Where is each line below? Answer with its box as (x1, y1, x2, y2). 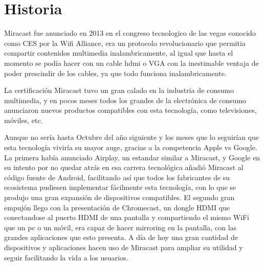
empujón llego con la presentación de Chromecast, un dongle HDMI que (4, 202, 230, 212)
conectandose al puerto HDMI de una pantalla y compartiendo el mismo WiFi (4, 212, 249, 223)
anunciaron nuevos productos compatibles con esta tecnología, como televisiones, (4, 105, 257, 115)
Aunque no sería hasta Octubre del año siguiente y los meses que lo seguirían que (4, 132, 259, 142)
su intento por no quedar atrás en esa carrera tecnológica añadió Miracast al (4, 162, 244, 173)
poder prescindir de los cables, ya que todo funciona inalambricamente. (4, 67, 227, 78)
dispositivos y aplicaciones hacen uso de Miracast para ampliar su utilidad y (4, 242, 243, 252)
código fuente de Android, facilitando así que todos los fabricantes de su (4, 172, 230, 182)
